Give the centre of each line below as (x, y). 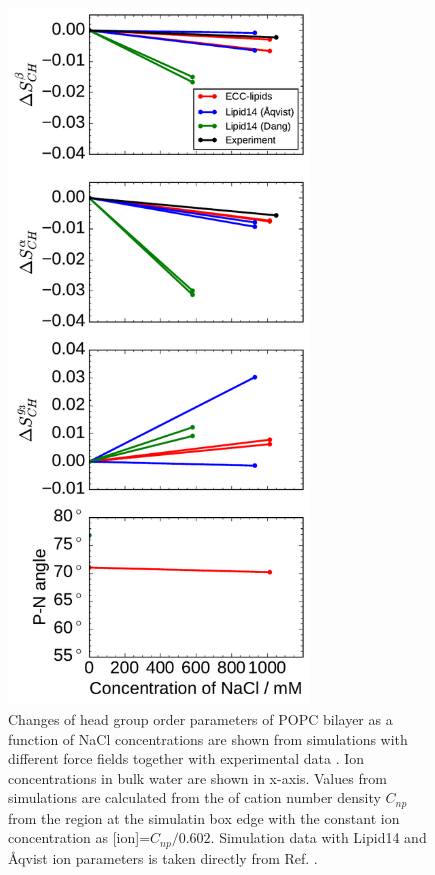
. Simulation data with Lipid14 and (318, 837)
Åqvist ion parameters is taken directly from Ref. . (163, 857)
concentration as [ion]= (79, 837)
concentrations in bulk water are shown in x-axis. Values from (197, 777)
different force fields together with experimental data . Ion (186, 758)
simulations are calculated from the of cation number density (194, 797)
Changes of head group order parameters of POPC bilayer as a (200, 718)
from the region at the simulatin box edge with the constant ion (204, 817)
